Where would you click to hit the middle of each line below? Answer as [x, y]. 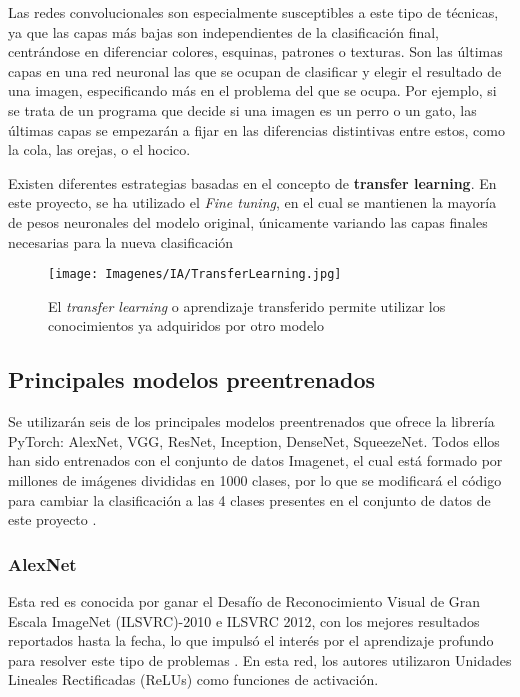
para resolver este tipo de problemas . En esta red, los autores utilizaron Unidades [260, 659]
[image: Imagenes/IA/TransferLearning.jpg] [195, 274]
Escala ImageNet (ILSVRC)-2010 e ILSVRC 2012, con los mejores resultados [244, 620]
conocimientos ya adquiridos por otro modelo [186, 325]
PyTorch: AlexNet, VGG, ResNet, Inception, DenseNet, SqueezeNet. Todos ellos [254, 440]
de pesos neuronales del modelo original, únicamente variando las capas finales [248, 221]
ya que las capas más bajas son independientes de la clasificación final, [224, 31]
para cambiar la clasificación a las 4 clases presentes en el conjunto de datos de [249, 499]
